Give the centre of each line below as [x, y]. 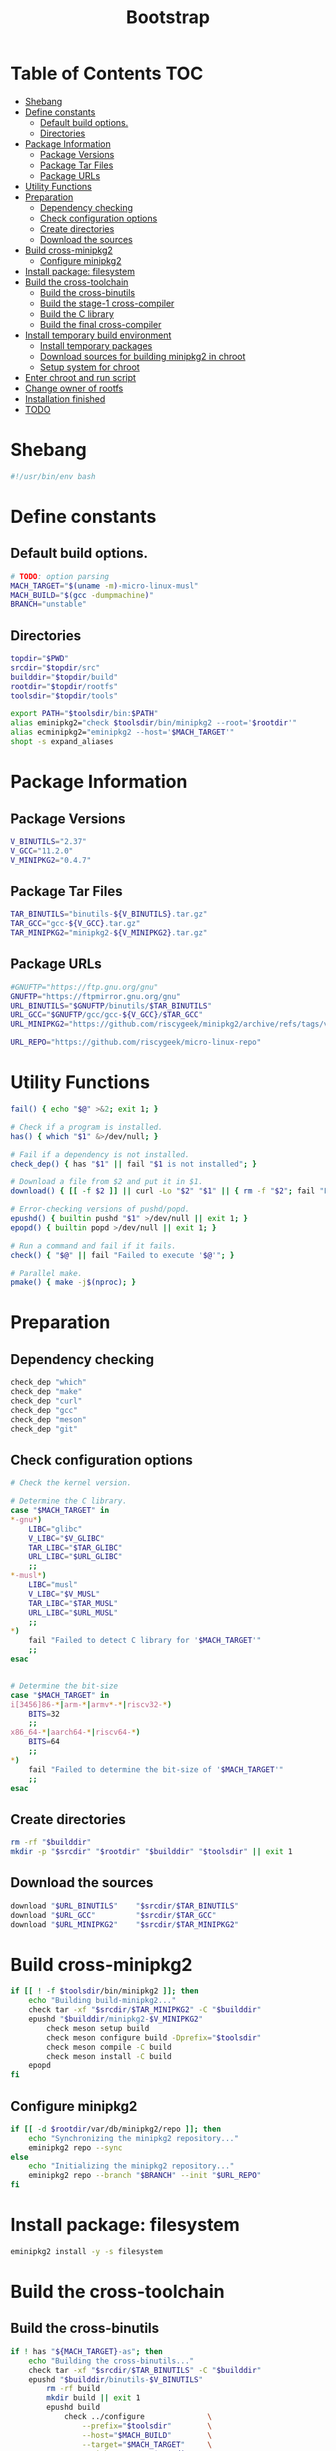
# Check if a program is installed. [86, 1127]
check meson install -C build [109, 2056]
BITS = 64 [44, 1742]
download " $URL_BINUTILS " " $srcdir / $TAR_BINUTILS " [125, 1906]
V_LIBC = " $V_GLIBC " [66, 1538]
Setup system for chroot [89, 367]
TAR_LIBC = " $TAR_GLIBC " [75, 1547]
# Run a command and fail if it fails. [93, 1246]
